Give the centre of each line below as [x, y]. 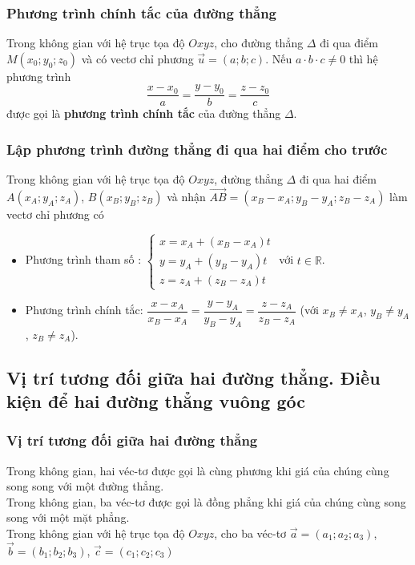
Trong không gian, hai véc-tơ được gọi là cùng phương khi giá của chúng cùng [198, 470]
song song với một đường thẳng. [85, 486]
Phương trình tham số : [83, 259]
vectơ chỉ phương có [55, 214]
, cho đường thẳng [259, 43]
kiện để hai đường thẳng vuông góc [156, 401]
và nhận [186, 196]
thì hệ [363, 58]
